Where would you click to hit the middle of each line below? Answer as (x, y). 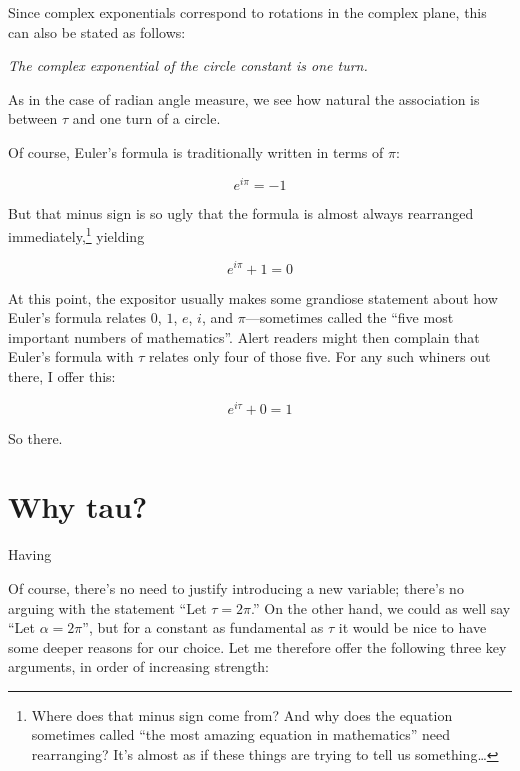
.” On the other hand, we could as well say (381, 607)
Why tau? (78, 506)
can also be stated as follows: (97, 31)
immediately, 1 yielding (76, 234)
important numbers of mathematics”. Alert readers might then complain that (244, 336)
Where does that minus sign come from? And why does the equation (242, 714)
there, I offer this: (62, 375)
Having (30, 554)
